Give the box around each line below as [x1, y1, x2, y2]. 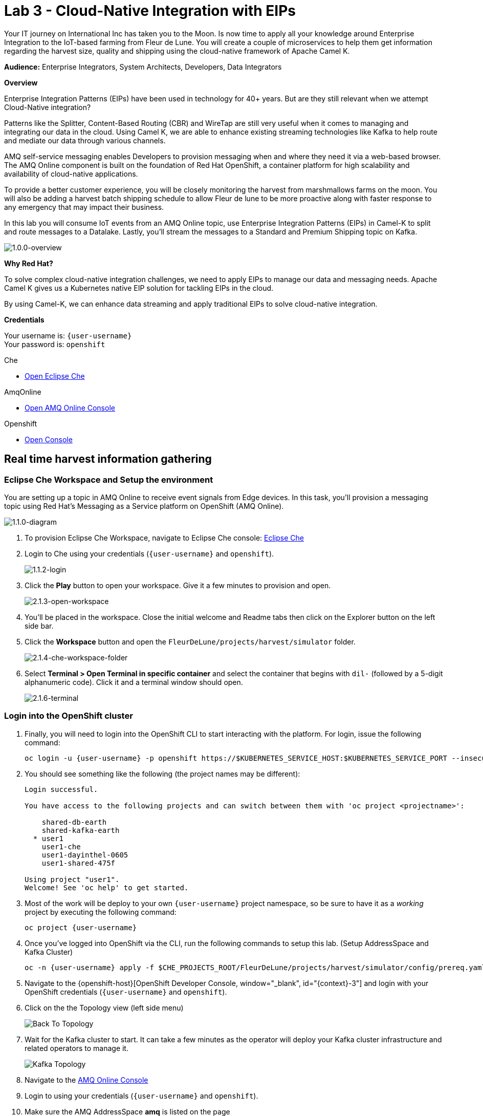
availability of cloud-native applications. [4, 169, 138, 178]
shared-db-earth [41, 818, 107, 826]
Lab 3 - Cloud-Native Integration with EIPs [4, 2, 296, 19]
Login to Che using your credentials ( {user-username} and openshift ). [25, 549, 274, 558]
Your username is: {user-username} [4, 331, 132, 340]
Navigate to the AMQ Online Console [25, 1075, 148, 1084]
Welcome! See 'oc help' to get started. [25, 883, 189, 892]
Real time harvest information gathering [4, 453, 212, 466]
